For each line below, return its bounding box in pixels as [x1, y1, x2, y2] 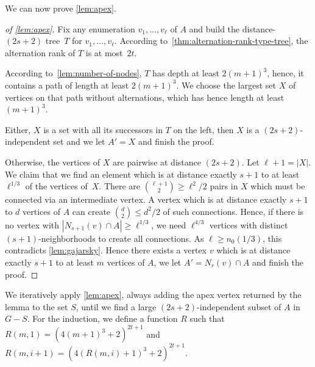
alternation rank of [5, 46, 76, 59]
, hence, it [267, 67, 304, 79]
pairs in [210, 180, 238, 192]
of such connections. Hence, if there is [163, 205, 304, 217]
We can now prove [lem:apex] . [5, 2, 116, 14]
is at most [85, 46, 123, 59]
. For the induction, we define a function [27, 312, 178, 325]
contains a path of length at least [5, 78, 129, 91]
